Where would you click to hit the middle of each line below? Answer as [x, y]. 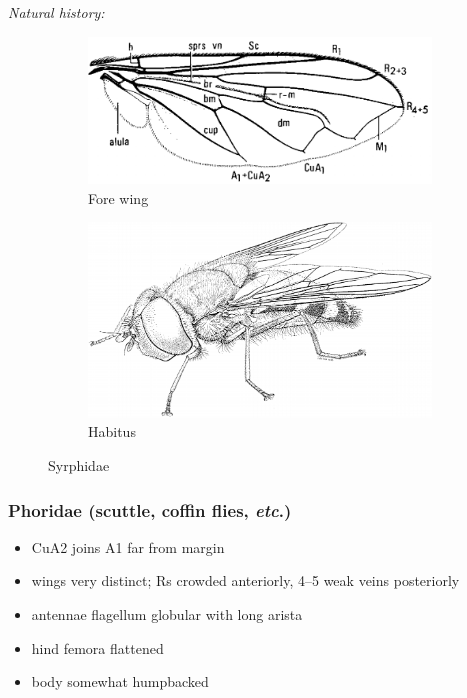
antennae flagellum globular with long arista [167, 614]
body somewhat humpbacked [120, 681]
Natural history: [56, 12]
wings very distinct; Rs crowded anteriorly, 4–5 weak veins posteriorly [245, 580]
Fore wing [118, 197]
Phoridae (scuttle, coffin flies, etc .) [150, 509]
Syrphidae [79, 465]
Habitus [112, 431]
